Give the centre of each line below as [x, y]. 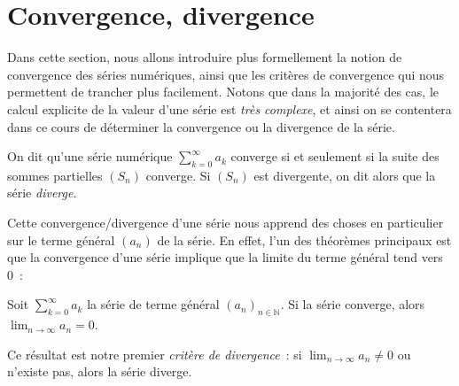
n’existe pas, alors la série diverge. [100, 371]
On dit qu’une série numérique [90, 156]
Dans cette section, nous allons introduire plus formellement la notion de [205, 57]
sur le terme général [61, 239]
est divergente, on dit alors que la [345, 175]
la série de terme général [153, 304]
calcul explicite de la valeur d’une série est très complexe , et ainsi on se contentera [229, 108]
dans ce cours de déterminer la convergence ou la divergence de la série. [201, 126]
